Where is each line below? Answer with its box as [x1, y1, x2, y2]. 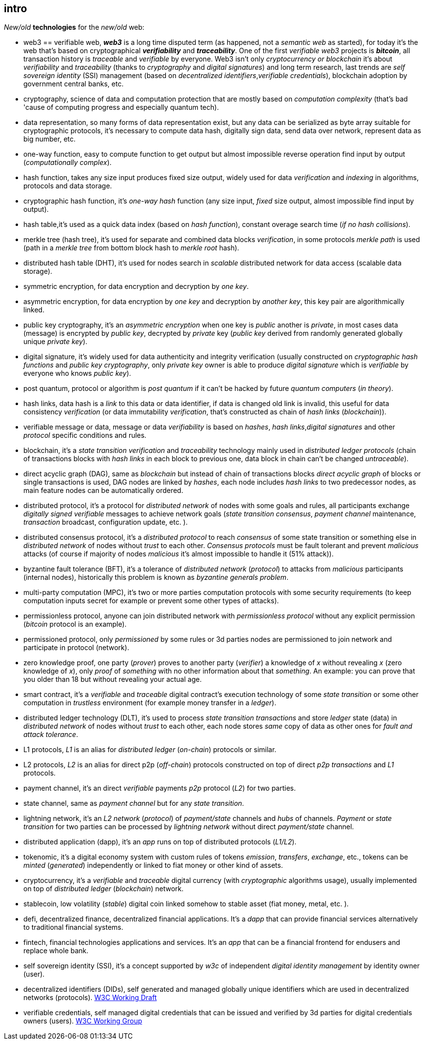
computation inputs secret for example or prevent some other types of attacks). [23, 596, 279, 605]
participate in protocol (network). [23, 643, 129, 652]
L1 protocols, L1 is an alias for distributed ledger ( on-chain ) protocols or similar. [23, 745, 276, 754]
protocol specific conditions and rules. [23, 431, 147, 440]
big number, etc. [23, 135, 76, 143]
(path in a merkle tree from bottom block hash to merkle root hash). [23, 244, 239, 252]
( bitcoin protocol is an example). [23, 620, 127, 629]
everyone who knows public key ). [23, 369, 131, 378]
